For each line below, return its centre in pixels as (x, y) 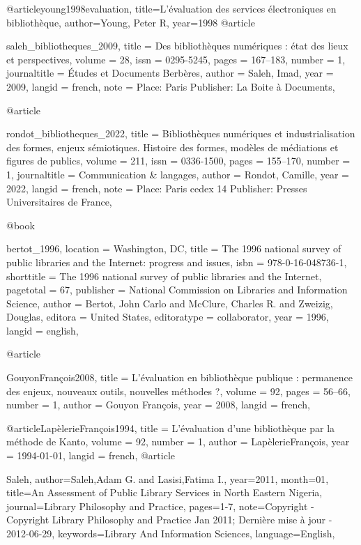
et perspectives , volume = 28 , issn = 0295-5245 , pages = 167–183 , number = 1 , (176, 59)
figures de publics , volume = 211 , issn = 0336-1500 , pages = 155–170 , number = (178, 161)
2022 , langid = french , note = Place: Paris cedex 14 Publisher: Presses (157, 188)
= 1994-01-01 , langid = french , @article (91, 455)
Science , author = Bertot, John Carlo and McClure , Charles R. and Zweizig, (170, 303)
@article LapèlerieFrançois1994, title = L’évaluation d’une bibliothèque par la (171, 428)
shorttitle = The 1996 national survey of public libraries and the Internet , (164, 276)
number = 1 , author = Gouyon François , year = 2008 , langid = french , (158, 405)
